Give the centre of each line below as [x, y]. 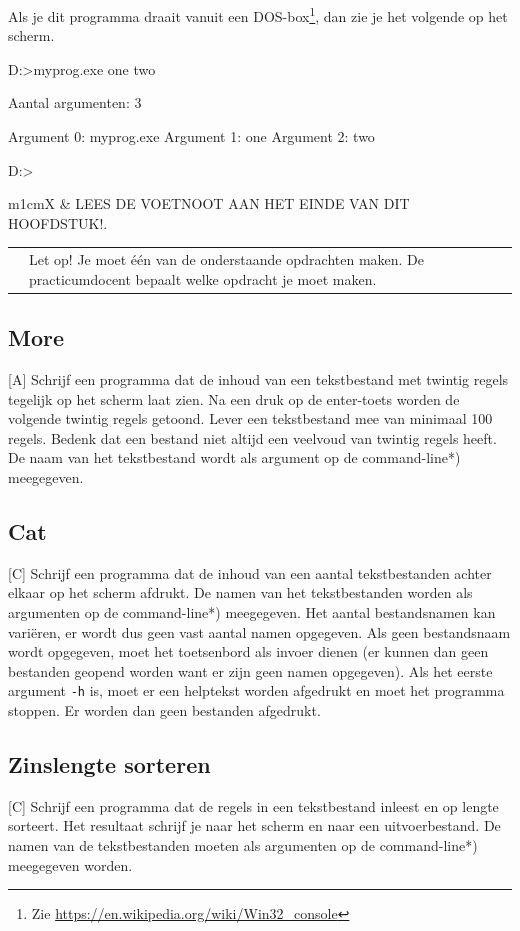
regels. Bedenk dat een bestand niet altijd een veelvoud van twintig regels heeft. [252, 437]
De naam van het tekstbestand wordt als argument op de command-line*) [234, 457]
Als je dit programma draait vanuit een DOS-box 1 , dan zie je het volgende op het [258, 14]
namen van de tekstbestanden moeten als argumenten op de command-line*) [243, 845]
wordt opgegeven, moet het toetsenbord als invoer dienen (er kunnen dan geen [248, 651]
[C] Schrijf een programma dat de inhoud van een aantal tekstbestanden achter [250, 572]
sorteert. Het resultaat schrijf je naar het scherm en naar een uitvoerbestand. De [254, 825]
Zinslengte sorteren [109, 764]
